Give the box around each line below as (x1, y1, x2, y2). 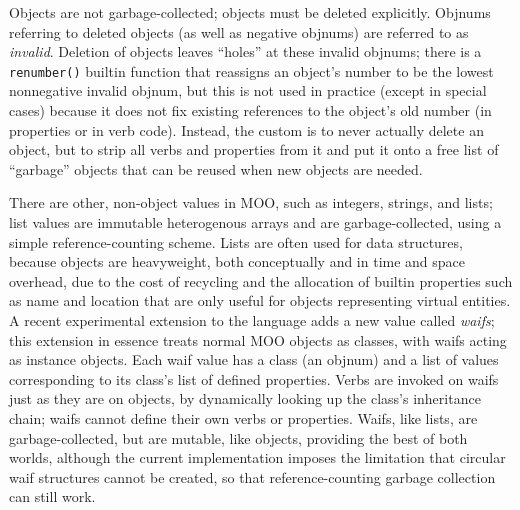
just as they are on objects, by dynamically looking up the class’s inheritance (9, 388, 481, 409)
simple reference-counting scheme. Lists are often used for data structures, (9, 231, 463, 252)
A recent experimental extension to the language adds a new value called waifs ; (9, 309, 495, 330)
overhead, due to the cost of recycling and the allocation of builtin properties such (9, 270, 513, 291)
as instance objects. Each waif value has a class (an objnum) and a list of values (9, 349, 499, 370)
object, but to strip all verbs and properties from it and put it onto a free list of (9, 139, 499, 160)
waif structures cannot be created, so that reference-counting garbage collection (9, 466, 496, 487)
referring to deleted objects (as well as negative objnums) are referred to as (9, 21, 469, 42)
